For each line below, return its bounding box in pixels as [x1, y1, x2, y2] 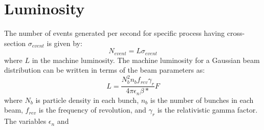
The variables [4, 116, 47, 126]
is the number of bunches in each [150, 94, 254, 105]
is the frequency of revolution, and [38, 104, 146, 115]
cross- [227, 28, 245, 38]
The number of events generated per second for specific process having [4, 28, 225, 38]
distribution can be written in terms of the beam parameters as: [4, 64, 205, 75]
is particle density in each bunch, [35, 94, 139, 105]
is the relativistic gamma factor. [157, 104, 258, 115]
